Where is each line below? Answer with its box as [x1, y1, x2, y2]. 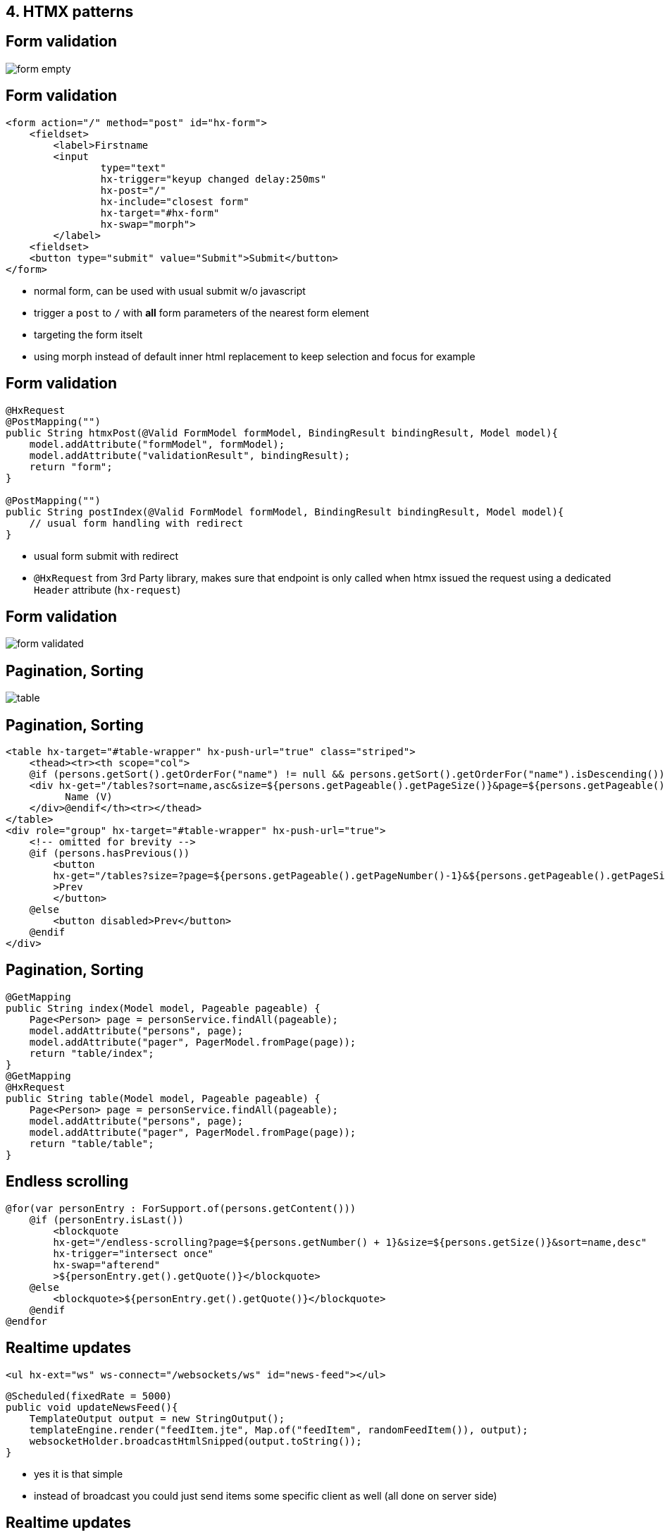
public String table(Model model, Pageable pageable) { [6, 1092, 321, 1104]
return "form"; [29, 460, 113, 472]
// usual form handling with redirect [29, 517, 244, 529]
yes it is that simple [34, 1467, 123, 1480]
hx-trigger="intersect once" [53, 1247, 214, 1259]
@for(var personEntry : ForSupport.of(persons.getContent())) [6, 1202, 356, 1214]
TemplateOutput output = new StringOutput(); [29, 1412, 285, 1424]
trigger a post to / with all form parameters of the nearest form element [34, 306, 369, 319]
